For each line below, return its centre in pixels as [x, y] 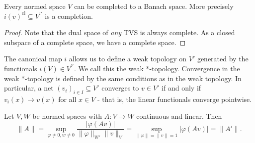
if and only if [181, 88]
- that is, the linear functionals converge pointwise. [174, 99]
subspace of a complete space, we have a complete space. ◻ [95, 42]
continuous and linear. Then [179, 116]
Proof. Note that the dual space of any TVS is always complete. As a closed [120, 32]
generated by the [223, 59]
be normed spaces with [67, 116]
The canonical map [33, 59]
